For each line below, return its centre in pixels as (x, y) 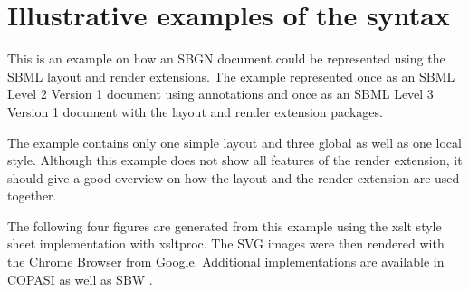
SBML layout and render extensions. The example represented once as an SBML (231, 76)
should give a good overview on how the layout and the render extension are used (234, 177)
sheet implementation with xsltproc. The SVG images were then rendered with (226, 243)
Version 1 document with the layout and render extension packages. (195, 111)
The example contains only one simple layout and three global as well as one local (234, 142)
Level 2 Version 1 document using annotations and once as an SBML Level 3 (220, 94)
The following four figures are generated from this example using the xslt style (225, 225)
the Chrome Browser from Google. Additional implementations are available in (226, 262)
